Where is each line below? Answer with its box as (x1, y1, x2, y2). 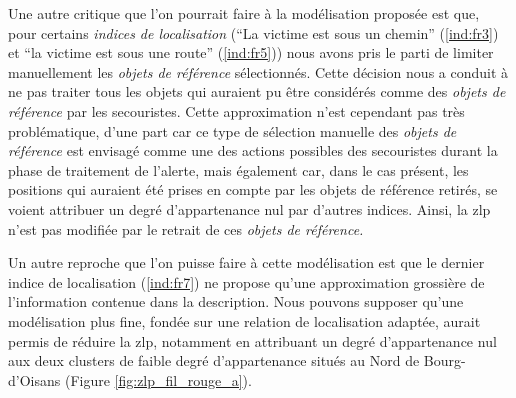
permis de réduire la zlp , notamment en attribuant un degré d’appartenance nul (8, 330, 497, 351)
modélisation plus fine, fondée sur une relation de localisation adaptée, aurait (8, 310, 481, 331)
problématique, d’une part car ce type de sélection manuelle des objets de (8, 120, 457, 141)
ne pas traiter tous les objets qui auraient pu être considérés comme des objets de (8, 81, 506, 102)
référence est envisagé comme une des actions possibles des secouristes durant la (8, 140, 498, 161)
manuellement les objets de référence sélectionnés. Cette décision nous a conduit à (8, 61, 509, 82)
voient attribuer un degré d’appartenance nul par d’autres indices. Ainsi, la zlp (8, 198, 491, 219)
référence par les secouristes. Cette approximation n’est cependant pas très (8, 100, 465, 121)
